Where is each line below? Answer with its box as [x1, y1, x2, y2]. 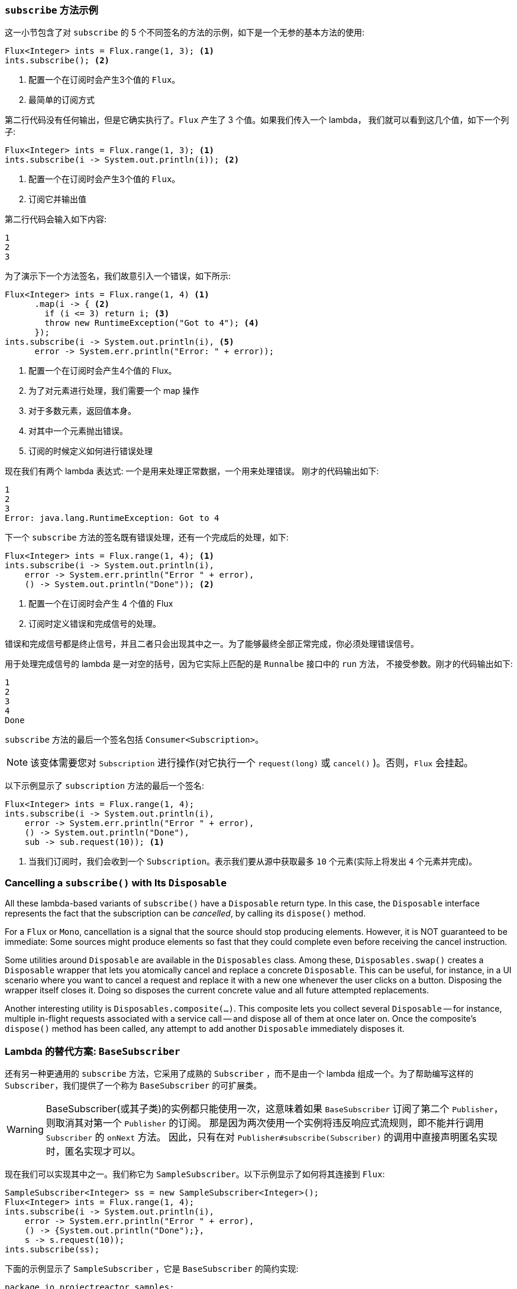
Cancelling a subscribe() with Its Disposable [5, 876, 227, 889]
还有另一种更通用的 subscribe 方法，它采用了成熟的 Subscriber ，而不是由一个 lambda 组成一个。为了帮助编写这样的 [5, 1068, 474, 1079]
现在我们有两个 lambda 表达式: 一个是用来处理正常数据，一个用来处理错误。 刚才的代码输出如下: [5, 466, 379, 477]
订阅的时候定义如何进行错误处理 [28, 446, 153, 456]
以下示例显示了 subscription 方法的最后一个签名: [5, 780, 205, 791]
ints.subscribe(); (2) [5, 56, 110, 66]
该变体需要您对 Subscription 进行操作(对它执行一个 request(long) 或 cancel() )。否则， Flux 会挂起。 [30, 757, 473, 769]
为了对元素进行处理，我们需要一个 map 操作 [28, 386, 199, 396]
